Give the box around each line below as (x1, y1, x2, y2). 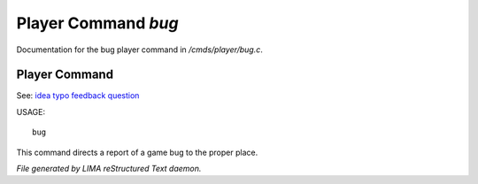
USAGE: (16, 106, 46, 117)
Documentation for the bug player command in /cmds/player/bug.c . (16, 44, 263, 55)
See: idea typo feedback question (16, 90, 140, 101)
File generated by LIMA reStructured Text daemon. (16, 164, 202, 174)
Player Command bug (16, 13, 179, 33)
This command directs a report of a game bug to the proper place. (16, 147, 258, 157)
